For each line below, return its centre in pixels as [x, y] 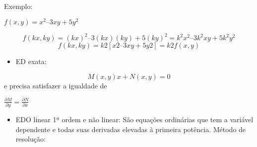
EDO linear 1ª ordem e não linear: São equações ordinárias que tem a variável [134, 119]
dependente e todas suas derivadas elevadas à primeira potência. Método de [131, 129]
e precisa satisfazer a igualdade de [56, 85]
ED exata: [31, 61]
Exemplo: [18, 6]
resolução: [31, 139]
